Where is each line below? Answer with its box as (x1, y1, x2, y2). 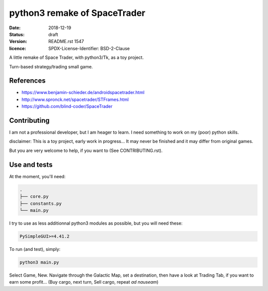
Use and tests (9, 160, 53, 169)
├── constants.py (19, 200, 62, 206)
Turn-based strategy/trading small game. (9, 63, 93, 69)
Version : (9, 39, 27, 45)
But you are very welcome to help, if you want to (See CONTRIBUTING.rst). (9, 147, 163, 153)
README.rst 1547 (48, 39, 84, 45)
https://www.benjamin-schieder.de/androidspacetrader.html (21, 90, 145, 96)
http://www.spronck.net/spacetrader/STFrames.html (21, 97, 129, 102)
